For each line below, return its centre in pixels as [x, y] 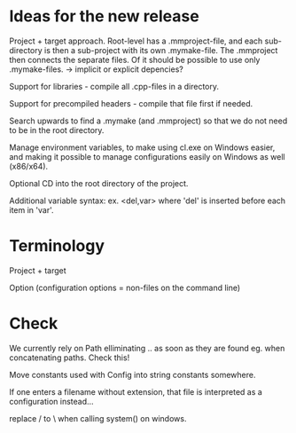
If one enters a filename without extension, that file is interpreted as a [136, 391]
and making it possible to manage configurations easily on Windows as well [147, 156]
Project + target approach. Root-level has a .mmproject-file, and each [136, 41]
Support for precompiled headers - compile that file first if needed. [131, 103]
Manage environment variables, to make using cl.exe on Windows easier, [142, 147]
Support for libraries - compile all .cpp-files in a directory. [114, 86]
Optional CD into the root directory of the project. [99, 183]
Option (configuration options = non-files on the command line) [125, 287]
